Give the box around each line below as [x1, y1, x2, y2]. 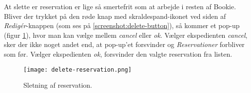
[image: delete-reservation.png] [23, 66, 132, 73]
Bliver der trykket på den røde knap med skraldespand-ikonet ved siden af [4, 11, 226, 21]
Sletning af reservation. [23, 80, 92, 90]
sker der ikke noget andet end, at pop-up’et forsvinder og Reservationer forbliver [4, 39, 245, 49]
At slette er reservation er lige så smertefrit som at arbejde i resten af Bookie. [4, 1, 236, 11]
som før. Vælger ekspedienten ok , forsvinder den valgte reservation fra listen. [4, 48, 232, 59]
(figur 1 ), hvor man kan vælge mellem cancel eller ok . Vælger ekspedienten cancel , [4, 30, 248, 40]
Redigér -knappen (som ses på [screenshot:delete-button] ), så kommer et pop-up [4, 20, 240, 31]
